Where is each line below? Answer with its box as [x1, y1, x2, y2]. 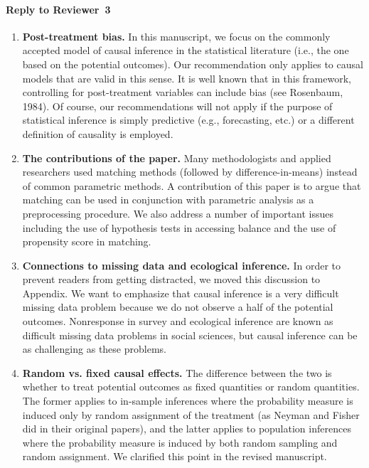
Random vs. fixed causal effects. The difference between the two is [22, 365, 332, 380]
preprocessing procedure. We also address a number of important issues [22, 206, 334, 220]
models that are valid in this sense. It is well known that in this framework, [22, 70, 351, 85]
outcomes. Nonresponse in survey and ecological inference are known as [22, 314, 333, 329]
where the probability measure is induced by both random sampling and [22, 435, 338, 450]
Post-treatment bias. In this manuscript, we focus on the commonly [22, 28, 331, 43]
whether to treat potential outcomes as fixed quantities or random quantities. [22, 379, 360, 394]
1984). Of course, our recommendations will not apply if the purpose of [22, 98, 333, 113]
